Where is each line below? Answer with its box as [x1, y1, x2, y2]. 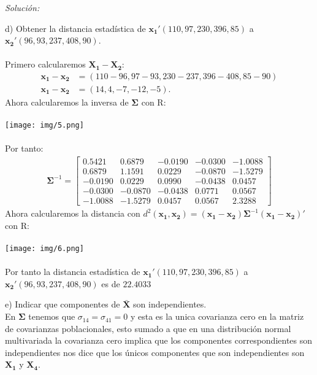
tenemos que [28, 310, 75, 323]
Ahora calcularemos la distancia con [5, 207, 140, 220]
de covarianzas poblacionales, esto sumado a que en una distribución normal [5, 322, 291, 334]
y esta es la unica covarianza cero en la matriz [130, 310, 304, 323]
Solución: [5, 1, 40, 14]
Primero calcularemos [5, 58, 86, 71]
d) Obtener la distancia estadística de [5, 21, 146, 34]
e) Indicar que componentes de [5, 298, 120, 311]
